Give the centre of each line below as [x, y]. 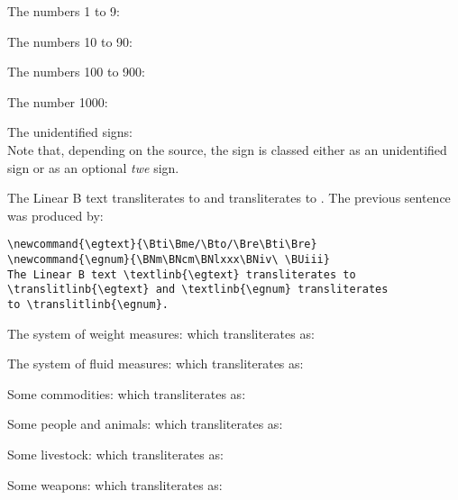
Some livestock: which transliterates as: [115, 454]
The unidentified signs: [70, 132]
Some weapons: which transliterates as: [115, 484]
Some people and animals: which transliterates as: [145, 424]
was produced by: [55, 215]
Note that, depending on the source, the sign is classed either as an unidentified [227, 149]
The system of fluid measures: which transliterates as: [156, 364]
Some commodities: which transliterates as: [127, 393]
